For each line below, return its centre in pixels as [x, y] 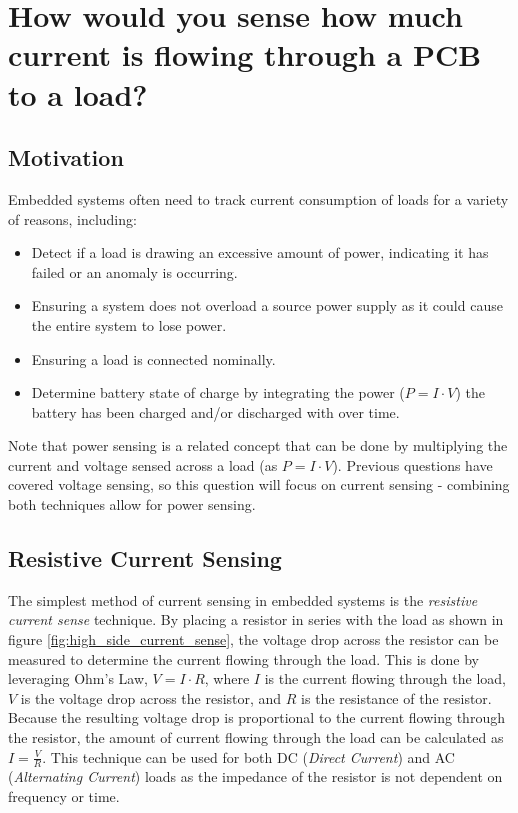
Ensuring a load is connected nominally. [153, 358]
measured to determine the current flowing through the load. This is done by [243, 658]
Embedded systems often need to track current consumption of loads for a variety [258, 198]
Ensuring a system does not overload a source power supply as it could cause [267, 305]
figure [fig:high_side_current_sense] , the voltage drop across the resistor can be [253, 639]
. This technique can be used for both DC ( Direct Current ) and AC [248, 756]
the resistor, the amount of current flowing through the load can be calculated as [256, 737]
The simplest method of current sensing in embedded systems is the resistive [243, 599]
